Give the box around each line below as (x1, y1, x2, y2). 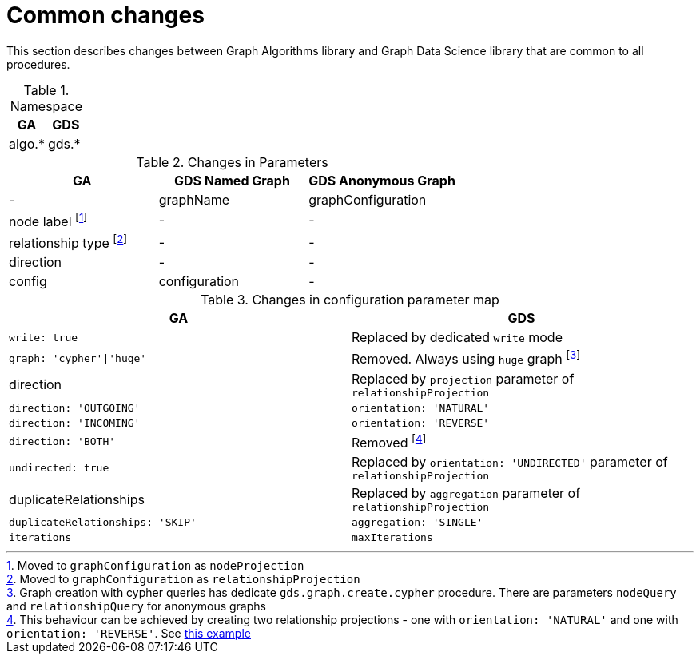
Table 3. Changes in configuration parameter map (201, 292, 499, 308)
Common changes (6, 2, 205, 29)
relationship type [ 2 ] (9, 233, 128, 252)
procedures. (6, 57, 70, 71)
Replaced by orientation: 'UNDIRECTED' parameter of (352, 454, 668, 471)
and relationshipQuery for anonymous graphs (6, 599, 266, 614)
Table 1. (23, 82, 70, 98)
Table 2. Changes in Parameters (136, 153, 328, 170)
